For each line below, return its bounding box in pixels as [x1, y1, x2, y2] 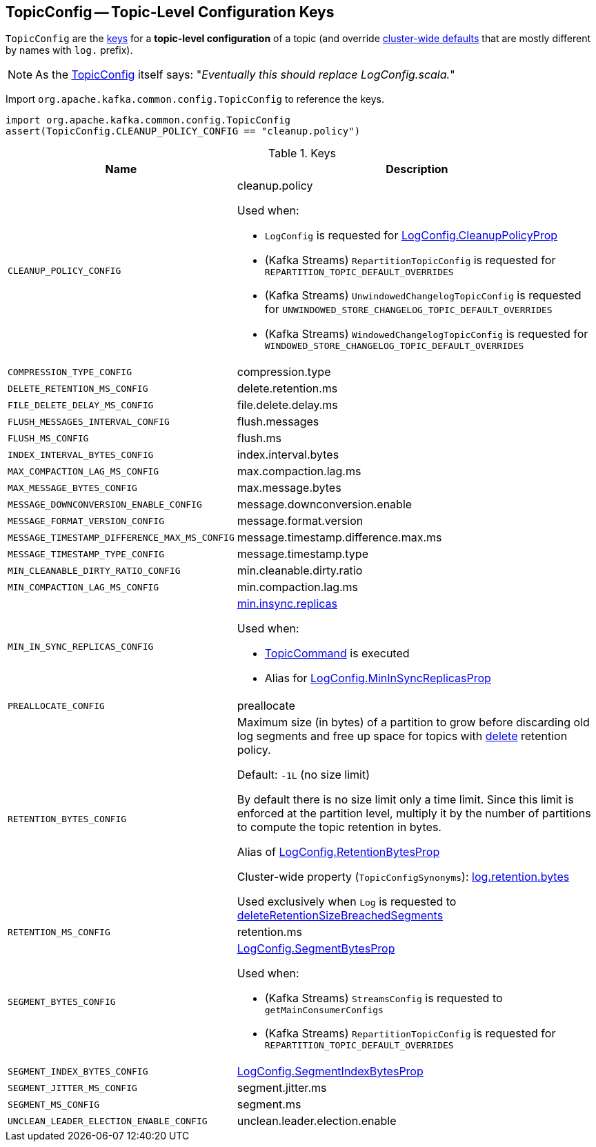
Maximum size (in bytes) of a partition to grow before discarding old [237, 715, 590, 730]
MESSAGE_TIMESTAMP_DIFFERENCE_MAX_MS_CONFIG [8, 532, 235, 543]
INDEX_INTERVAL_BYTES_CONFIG [8, 449, 154, 460]
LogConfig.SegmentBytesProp [237, 941, 395, 956]
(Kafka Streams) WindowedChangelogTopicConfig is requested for [264, 327, 588, 341]
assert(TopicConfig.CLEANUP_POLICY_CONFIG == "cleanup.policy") [6, 126, 361, 137]
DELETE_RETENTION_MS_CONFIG [8, 383, 148, 394]
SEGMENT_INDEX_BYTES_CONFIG [8, 1066, 148, 1077]
